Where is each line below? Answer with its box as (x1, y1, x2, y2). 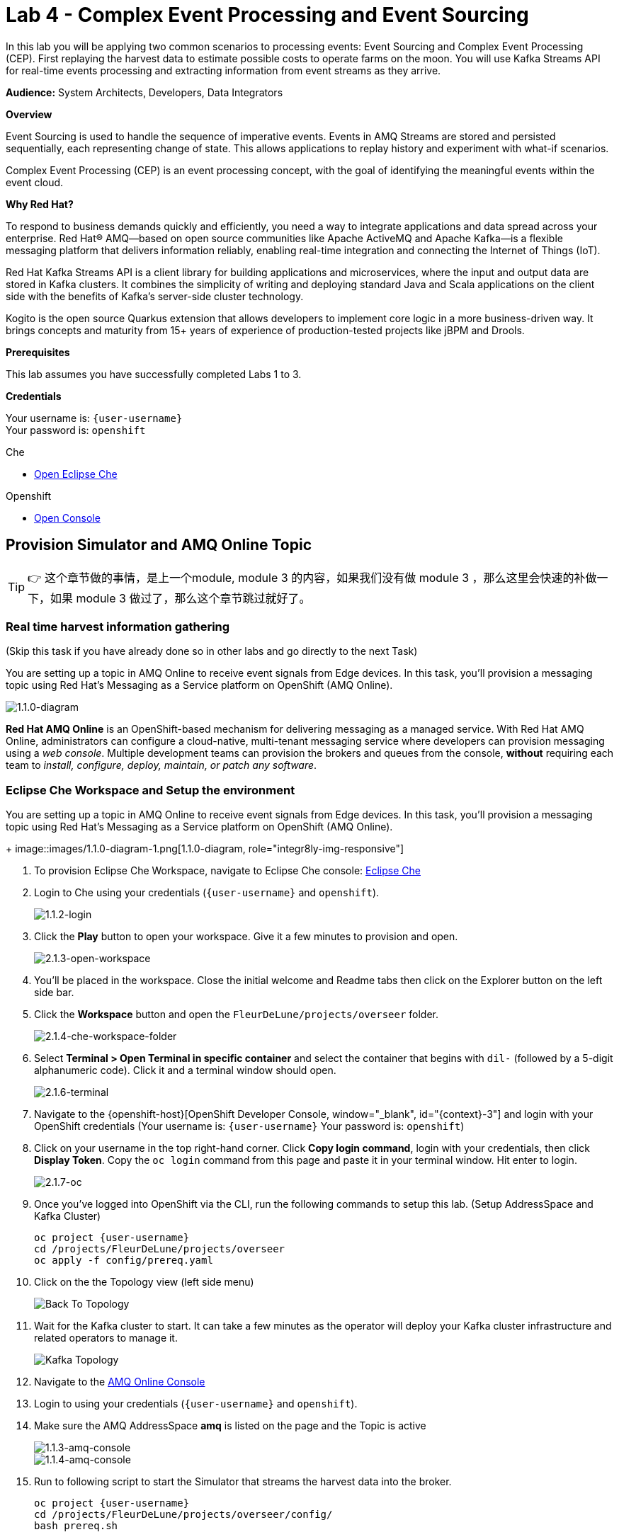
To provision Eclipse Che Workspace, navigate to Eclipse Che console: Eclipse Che (34, 864, 421, 877)
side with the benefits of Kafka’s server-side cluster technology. (6, 290, 304, 302)
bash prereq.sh (34, 1520, 118, 1532)
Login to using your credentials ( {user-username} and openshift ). (34, 1398, 358, 1410)
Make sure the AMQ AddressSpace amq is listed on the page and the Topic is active (34, 1419, 426, 1432)
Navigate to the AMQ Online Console (34, 1376, 205, 1388)
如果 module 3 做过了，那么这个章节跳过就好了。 (50, 590, 311, 605)
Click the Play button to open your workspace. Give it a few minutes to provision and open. (34, 930, 458, 943)
